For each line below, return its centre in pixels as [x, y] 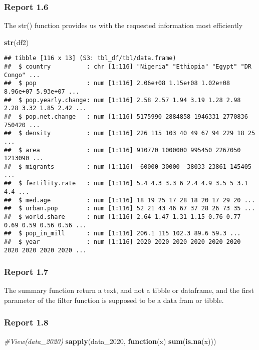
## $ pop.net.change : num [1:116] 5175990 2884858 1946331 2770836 [126, 117]
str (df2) [17, 42]
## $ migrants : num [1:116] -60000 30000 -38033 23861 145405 [128, 166]
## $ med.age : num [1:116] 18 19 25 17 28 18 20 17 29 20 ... [130, 200]
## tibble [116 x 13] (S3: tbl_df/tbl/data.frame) [90, 58]
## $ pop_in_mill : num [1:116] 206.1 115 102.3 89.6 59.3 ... [122, 234]
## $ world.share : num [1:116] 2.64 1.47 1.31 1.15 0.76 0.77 [122, 217]
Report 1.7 [26, 272]
